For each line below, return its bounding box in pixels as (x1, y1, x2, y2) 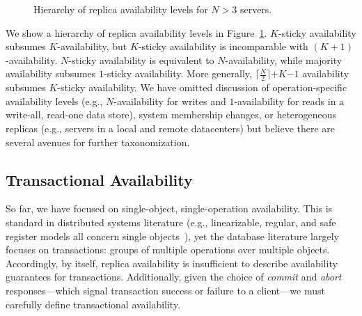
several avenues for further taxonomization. (6, 134, 190, 149)
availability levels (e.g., (6, 93, 103, 108)
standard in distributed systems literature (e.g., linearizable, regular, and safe (6, 214, 336, 229)
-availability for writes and (113, 93, 226, 108)
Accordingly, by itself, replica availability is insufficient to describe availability (6, 255, 338, 270)
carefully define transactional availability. (6, 297, 181, 311)
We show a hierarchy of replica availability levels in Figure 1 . (6, 25, 267, 40)
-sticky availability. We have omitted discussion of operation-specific (57, 80, 347, 95)
